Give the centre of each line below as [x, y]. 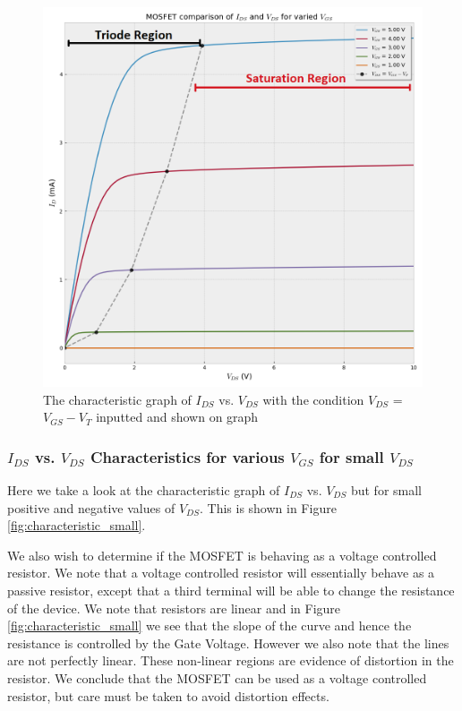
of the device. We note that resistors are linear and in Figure [174, 608]
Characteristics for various [187, 456]
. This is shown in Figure [268, 507]
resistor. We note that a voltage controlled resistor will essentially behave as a [221, 573]
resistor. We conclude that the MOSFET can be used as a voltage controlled [217, 677]
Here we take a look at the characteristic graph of [144, 490]
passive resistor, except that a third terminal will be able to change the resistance [231, 590]
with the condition [313, 399]
